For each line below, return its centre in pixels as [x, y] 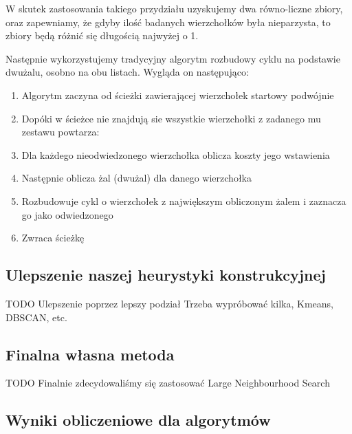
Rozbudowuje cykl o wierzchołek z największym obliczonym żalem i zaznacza [184, 200]
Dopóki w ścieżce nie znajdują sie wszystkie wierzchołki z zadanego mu [171, 118]
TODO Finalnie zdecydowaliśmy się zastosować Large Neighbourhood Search [168, 383]
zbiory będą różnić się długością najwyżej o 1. [102, 35]
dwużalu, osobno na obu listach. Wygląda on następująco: [127, 72]
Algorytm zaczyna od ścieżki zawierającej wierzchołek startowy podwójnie [178, 95]
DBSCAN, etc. [36, 317]
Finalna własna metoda [90, 354]
